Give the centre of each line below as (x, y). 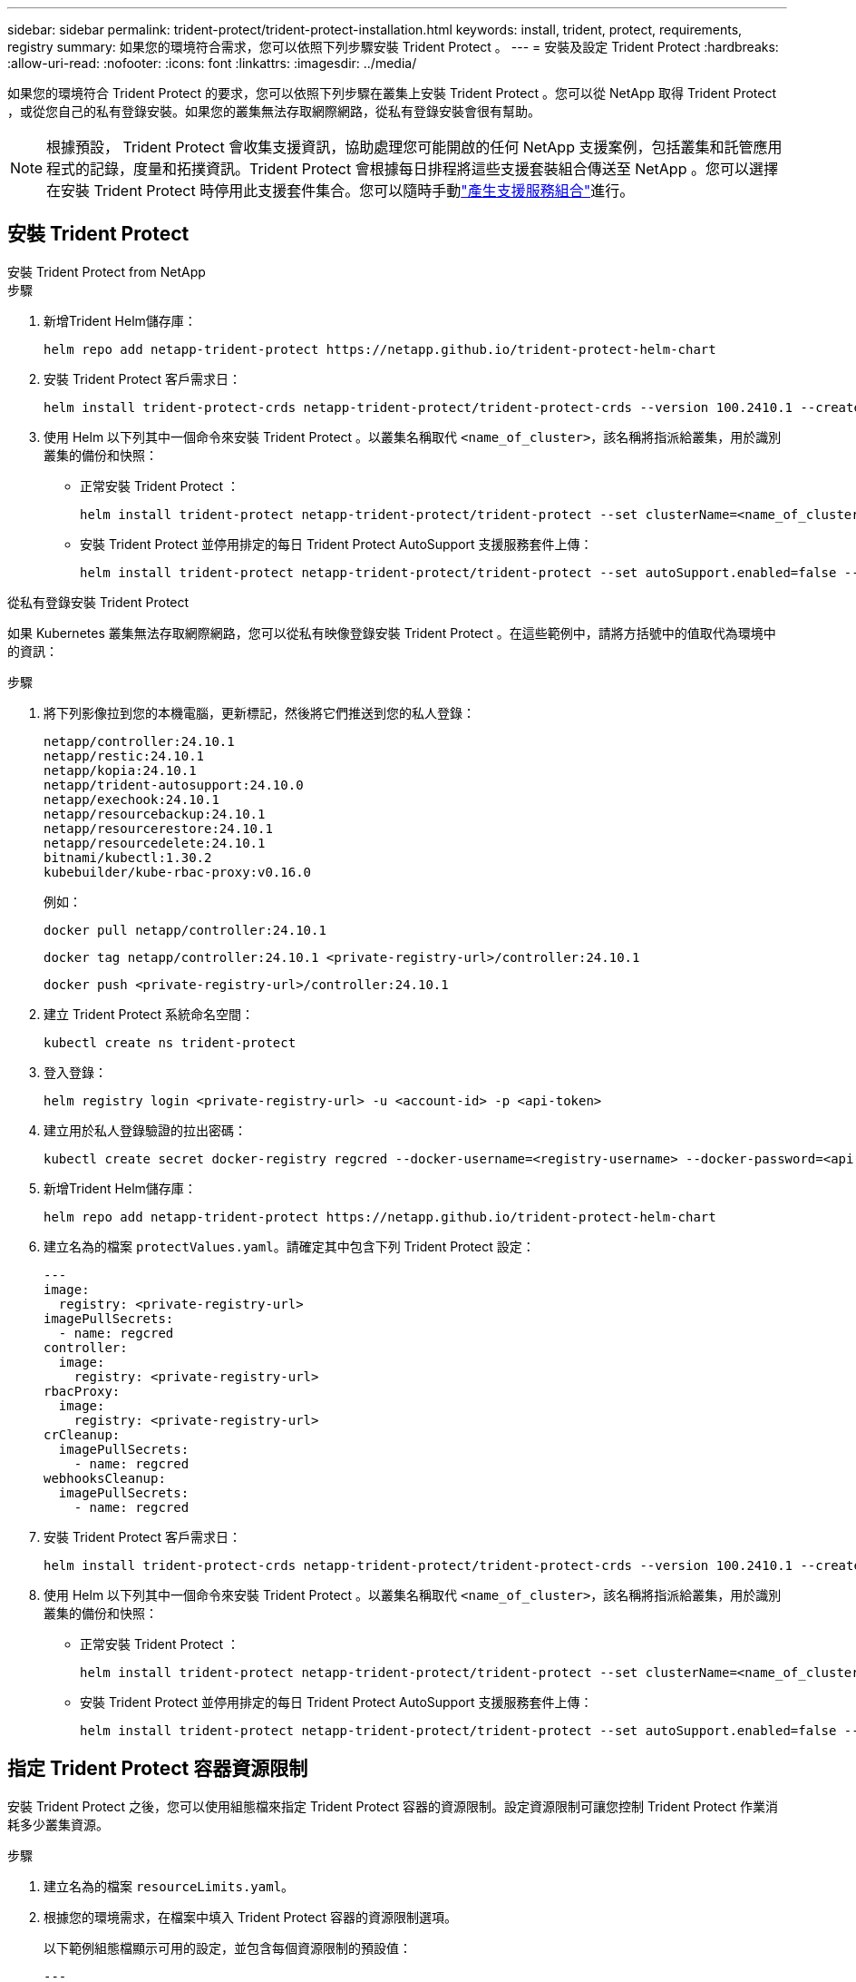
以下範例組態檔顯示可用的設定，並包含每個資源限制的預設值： (228, 1948)
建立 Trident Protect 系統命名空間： (149, 1014)
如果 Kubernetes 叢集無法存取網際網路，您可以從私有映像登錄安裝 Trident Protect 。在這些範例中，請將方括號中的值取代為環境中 (392, 633)
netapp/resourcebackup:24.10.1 (155, 814)
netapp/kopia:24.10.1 (120, 770)
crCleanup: (82, 1434)
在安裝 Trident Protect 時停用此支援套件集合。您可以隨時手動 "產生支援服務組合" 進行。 (340, 191)
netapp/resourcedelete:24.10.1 (155, 843)
